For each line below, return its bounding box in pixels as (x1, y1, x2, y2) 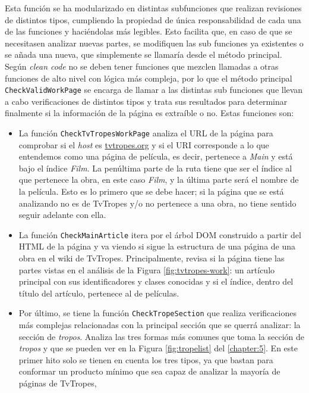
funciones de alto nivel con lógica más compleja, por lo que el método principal (5, 71, 292, 84)
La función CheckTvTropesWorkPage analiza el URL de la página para (18, 127, 273, 139)
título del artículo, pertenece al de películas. (18, 286, 179, 299)
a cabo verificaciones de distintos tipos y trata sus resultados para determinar (5, 95, 288, 107)
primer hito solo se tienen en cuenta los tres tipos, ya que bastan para (18, 353, 273, 366)
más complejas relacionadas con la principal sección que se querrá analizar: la (18, 319, 301, 331)
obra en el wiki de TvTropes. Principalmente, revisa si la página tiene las (18, 252, 285, 264)
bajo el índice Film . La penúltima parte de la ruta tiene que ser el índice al (18, 161, 292, 174)
